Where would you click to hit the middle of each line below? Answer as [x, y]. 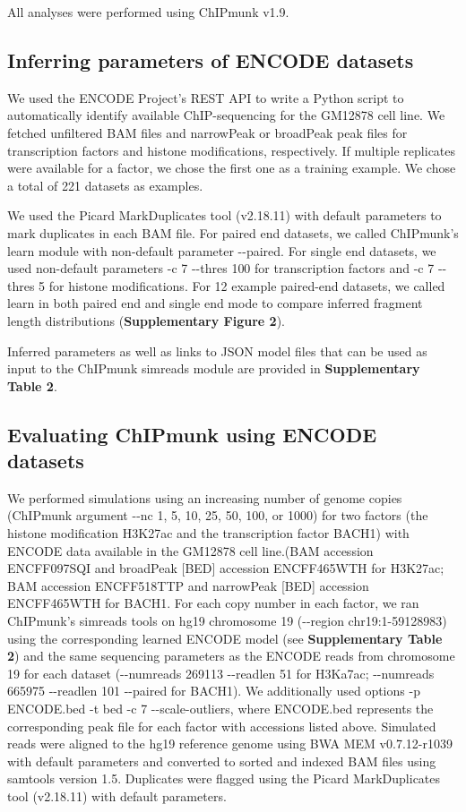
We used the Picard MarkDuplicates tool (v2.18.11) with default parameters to [224, 215]
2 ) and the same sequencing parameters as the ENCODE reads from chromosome [231, 656]
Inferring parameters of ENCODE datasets [211, 60]
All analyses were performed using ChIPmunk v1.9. [148, 12]
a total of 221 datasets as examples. [105, 185]
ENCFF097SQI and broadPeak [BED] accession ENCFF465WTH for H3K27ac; [226, 568]
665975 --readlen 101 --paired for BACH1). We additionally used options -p [214, 691]
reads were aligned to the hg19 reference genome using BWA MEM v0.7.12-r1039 [230, 744]
